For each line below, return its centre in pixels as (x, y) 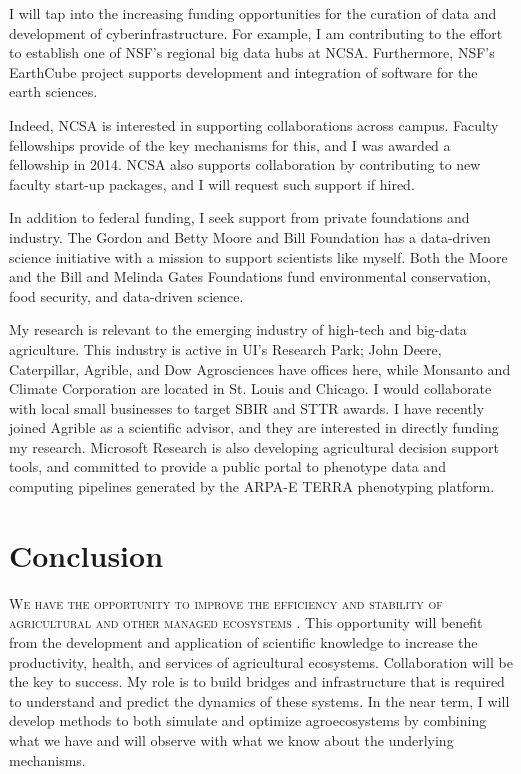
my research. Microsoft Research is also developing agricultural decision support (254, 446)
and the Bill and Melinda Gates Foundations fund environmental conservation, (250, 276)
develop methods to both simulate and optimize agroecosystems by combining (248, 720)
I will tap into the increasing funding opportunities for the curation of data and (253, 13)
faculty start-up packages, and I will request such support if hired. (212, 183)
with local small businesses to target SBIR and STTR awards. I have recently (247, 407)
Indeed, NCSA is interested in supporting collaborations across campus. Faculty (254, 124)
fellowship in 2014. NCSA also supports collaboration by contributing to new (245, 164)
